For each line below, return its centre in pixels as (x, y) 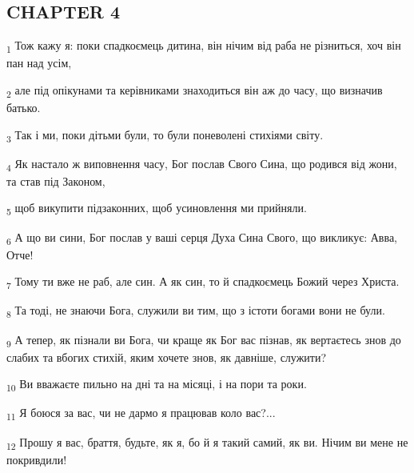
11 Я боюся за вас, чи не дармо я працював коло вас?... (141, 414)
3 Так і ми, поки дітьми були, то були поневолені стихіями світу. (165, 135)
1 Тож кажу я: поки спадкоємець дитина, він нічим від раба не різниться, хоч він (204, 46)
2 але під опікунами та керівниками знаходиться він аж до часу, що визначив (195, 90)
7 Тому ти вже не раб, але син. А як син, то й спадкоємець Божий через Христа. (203, 283)
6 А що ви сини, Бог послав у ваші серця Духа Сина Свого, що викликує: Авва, (202, 238)
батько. (24, 108)
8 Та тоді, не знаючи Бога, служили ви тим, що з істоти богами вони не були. (196, 311)
